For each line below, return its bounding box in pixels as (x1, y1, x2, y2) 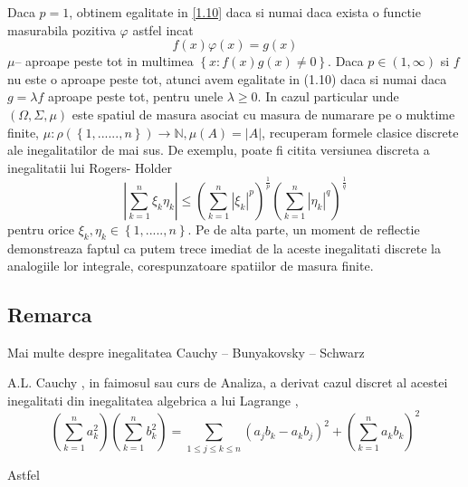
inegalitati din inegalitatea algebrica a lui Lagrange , (7, 391, 299, 410)
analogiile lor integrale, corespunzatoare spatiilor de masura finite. (7, 256, 374, 275)
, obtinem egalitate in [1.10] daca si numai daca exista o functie (69, 3, 421, 21)
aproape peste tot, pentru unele (48, 87, 224, 106)
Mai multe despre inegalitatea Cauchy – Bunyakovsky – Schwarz (7, 342, 365, 361)
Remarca (7, 301, 92, 329)
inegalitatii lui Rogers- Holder (7, 158, 172, 177)
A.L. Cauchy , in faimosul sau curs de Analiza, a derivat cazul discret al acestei (7, 373, 448, 392)
